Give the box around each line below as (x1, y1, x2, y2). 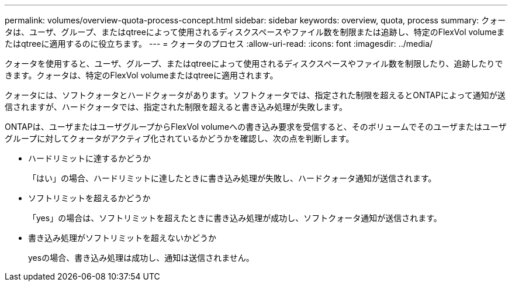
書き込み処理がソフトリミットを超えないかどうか (28, 233, 216, 243)
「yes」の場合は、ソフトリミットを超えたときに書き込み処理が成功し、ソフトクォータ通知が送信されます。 (28, 213, 442, 223)
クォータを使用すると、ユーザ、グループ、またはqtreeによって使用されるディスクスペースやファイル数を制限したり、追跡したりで (5, 58, 503, 68)
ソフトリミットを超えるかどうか (28, 193, 151, 203)
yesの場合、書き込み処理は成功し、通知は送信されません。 (28, 253, 254, 263)
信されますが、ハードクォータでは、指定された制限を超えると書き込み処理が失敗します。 (5, 102, 347, 112)
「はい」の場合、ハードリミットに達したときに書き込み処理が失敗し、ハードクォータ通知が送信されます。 (28, 173, 437, 183)
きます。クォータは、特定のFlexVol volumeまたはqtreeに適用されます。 (5, 70, 278, 80)
